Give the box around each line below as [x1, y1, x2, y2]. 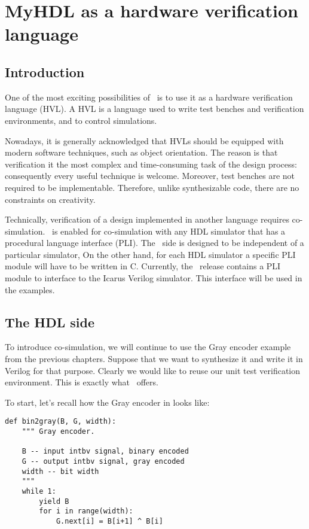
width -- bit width [22, 467, 99, 476]
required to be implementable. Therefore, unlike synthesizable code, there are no [5, 181, 299, 193]
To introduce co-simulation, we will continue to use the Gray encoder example [5, 340, 291, 353]
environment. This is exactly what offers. [5, 376, 158, 388]
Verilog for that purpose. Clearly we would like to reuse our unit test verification [5, 364, 301, 376]
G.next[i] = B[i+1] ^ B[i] [56, 517, 163, 525]
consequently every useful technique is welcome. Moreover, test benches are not [5, 169, 295, 182]
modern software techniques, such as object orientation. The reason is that [5, 146, 278, 159]
